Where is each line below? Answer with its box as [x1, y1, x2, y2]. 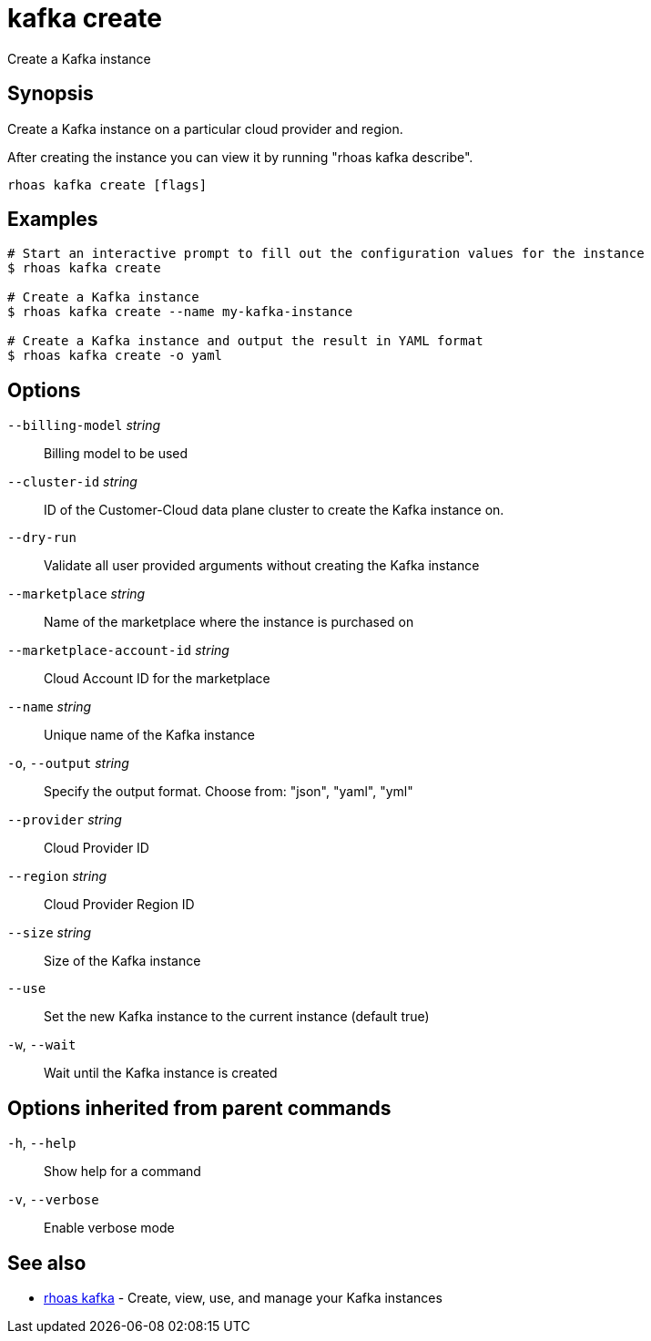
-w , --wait [7, 1037, 76, 1053]
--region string [7, 868, 107, 885]
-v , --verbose [7, 1192, 99, 1208]
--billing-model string [7, 417, 161, 434]
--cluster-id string [7, 474, 137, 490]
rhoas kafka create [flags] [7, 177, 208, 192]
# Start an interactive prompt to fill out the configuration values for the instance [7, 246, 645, 261]
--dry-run [7, 530, 76, 546]
